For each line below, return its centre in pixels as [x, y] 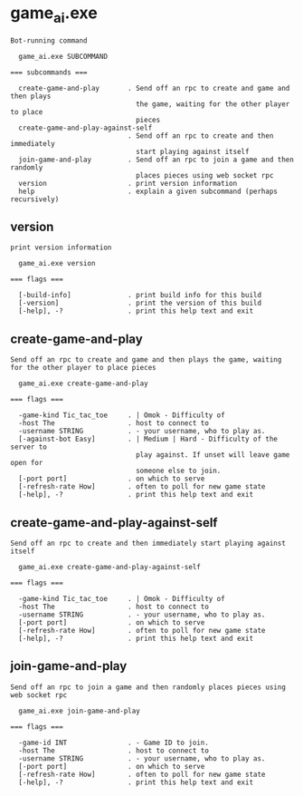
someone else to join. [178, 471]
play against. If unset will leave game [213, 455]
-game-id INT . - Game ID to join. [114, 743]
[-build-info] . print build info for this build [140, 296]
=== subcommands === [49, 72]
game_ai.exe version [57, 264]
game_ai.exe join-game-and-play [80, 711]
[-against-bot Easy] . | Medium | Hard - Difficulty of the [148, 439]
